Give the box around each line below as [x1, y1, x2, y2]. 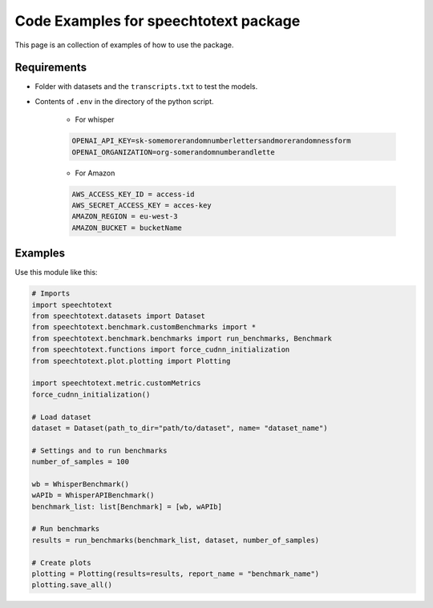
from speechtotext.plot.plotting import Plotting [31, 356, 231, 365]
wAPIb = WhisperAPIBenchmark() [31, 491, 156, 500]
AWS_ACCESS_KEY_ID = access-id [71, 189, 196, 199]
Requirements [14, 61, 87, 74]
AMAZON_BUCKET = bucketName [71, 223, 182, 232]
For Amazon [75, 168, 115, 178]
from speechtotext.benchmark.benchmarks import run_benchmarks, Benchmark [31, 333, 333, 343]
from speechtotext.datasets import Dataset [31, 312, 206, 320]
